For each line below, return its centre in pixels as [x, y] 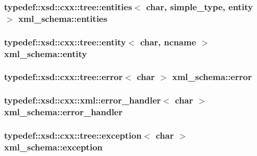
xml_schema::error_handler [63, 112]
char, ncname [168, 42]
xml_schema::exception [54, 147]
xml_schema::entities [63, 18]
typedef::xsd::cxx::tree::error [63, 77]
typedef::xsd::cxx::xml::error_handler [83, 100]
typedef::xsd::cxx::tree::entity [65, 42]
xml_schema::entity [46, 53]
